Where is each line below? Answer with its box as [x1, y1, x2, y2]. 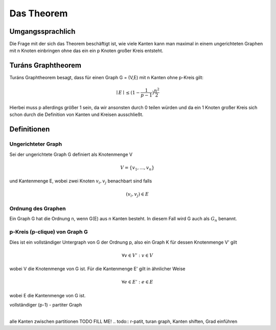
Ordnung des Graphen [9, 205, 66, 212]
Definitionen [9, 125, 50, 134]
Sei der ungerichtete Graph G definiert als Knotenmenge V [9, 151, 133, 157]
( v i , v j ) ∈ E [126, 192, 149, 199]
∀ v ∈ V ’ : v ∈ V [122, 252, 153, 258]
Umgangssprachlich [9, 27, 76, 36]
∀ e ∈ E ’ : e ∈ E [121, 279, 153, 285]
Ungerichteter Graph [9, 140, 62, 148]
